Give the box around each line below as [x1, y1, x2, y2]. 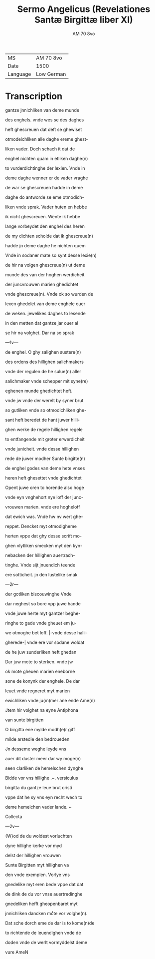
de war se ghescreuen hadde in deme [5, 184, 83, 190]
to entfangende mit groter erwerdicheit [5, 436, 85, 442]
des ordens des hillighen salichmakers [5, 359, 84, 365]
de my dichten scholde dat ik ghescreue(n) [5, 233, 94, 239]
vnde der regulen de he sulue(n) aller [5, 368, 81, 374]
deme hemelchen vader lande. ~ [5, 804, 72, 810]
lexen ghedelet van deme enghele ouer [5, 301, 86, 307]
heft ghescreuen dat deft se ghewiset [5, 126, 82, 132]
